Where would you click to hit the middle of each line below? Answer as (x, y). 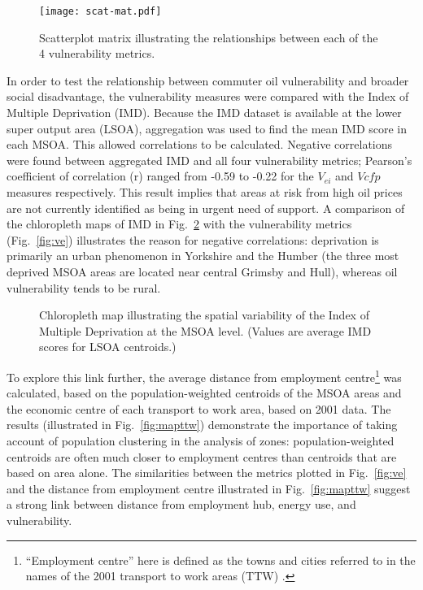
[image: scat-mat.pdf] (100, 11)
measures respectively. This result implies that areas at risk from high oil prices (205, 192)
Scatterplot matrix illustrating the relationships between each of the (209, 37)
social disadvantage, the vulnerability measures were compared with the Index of (208, 96)
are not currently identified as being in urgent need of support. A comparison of (206, 208)
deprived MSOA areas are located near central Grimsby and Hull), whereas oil (202, 271)
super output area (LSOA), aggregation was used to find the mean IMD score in (207, 128)
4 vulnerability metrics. (97, 53)
